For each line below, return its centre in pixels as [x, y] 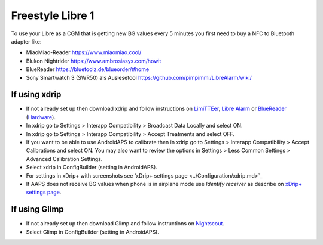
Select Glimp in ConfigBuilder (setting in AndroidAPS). [93, 232]
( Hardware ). [41, 117]
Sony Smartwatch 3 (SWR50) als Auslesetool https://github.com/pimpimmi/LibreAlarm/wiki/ [139, 77]
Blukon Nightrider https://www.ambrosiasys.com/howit [94, 61]
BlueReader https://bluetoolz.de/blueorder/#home [88, 69]
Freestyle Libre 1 [53, 15]
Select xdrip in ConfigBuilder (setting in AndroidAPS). [92, 168]
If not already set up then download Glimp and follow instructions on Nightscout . [125, 224]
